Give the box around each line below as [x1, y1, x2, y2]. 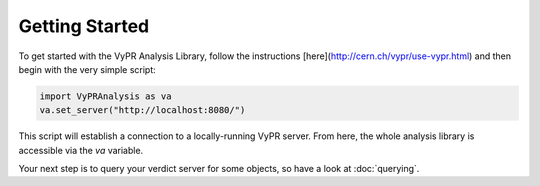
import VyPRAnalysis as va [39, 90, 172, 102]
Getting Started [18, 15, 150, 37]
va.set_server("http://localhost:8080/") [39, 105, 246, 116]
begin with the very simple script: [18, 63, 157, 75]
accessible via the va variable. [18, 144, 144, 156]
